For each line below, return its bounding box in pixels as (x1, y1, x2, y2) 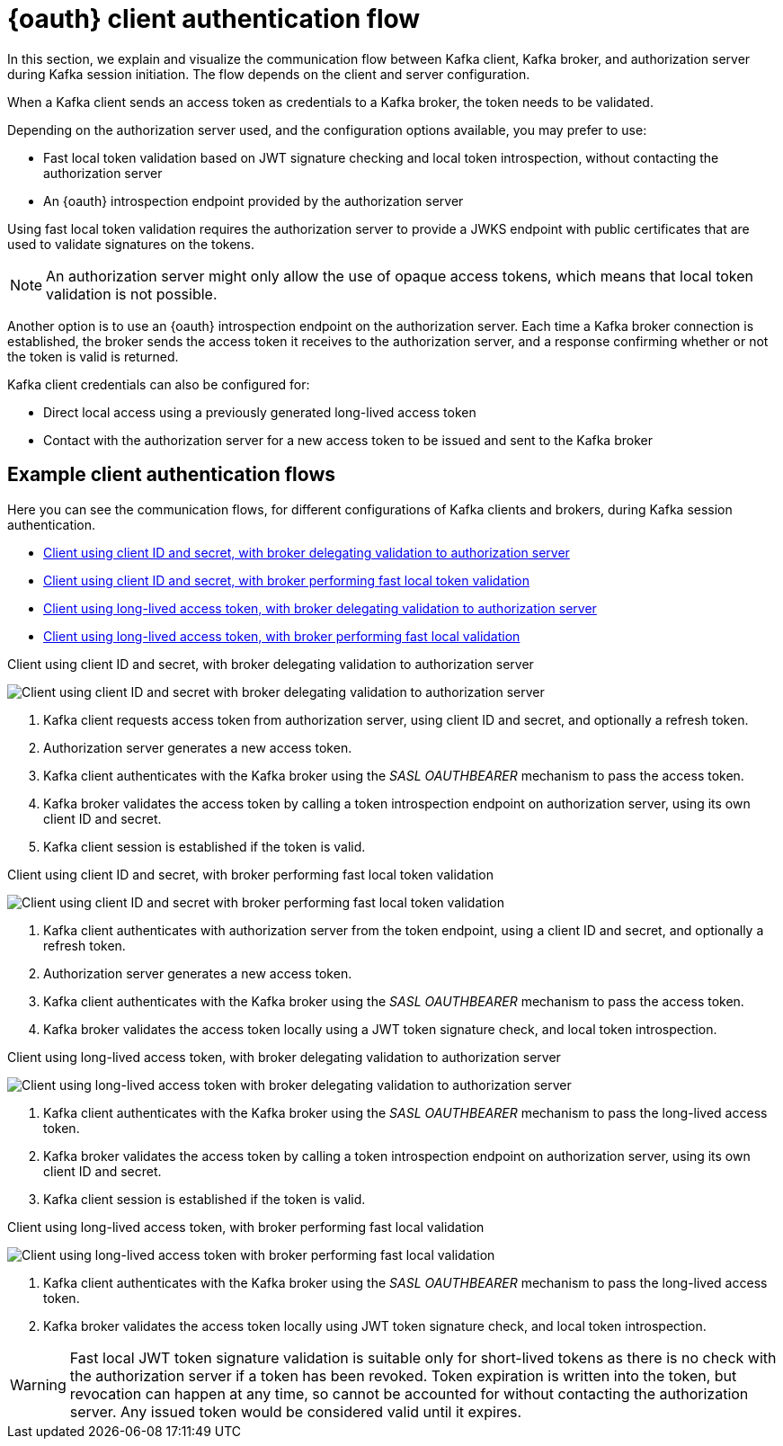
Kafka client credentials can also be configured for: (7, 376, 310, 392)
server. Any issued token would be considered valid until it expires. (69, 1402, 522, 1421)
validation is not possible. (46, 284, 218, 303)
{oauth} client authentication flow (7, 4, 421, 34)
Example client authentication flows (7, 463, 336, 486)
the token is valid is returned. (7, 348, 179, 364)
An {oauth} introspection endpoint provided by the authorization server (43, 192, 464, 209)
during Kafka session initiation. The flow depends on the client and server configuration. (7, 66, 530, 82)
